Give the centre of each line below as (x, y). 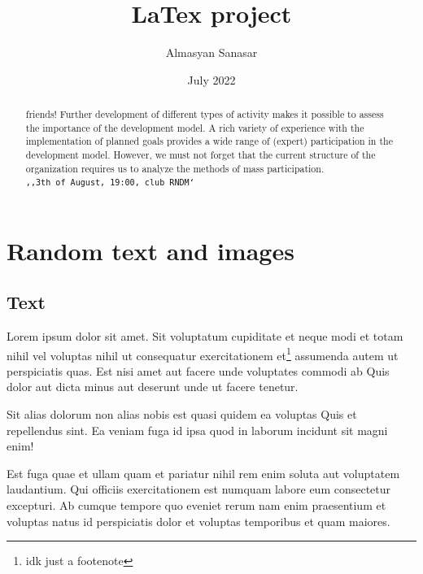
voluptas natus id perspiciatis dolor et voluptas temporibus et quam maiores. (198, 521)
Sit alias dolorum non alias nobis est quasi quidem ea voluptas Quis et (182, 413)
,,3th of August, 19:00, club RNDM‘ (110, 183)
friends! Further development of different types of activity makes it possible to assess (205, 114)
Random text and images (150, 250)
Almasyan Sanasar (211, 52)
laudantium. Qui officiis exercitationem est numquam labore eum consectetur (199, 489)
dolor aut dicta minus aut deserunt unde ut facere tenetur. (153, 387)
